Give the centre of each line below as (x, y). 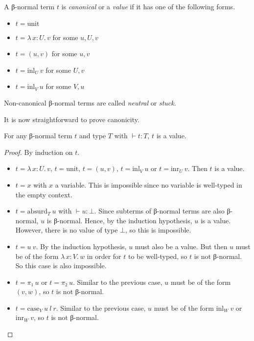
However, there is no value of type (67, 230)
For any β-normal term (38, 136)
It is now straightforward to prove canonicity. (72, 119)
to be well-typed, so (158, 256)
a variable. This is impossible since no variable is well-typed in (149, 184)
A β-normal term (29, 6)
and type (93, 136)
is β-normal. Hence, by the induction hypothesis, (119, 220)
